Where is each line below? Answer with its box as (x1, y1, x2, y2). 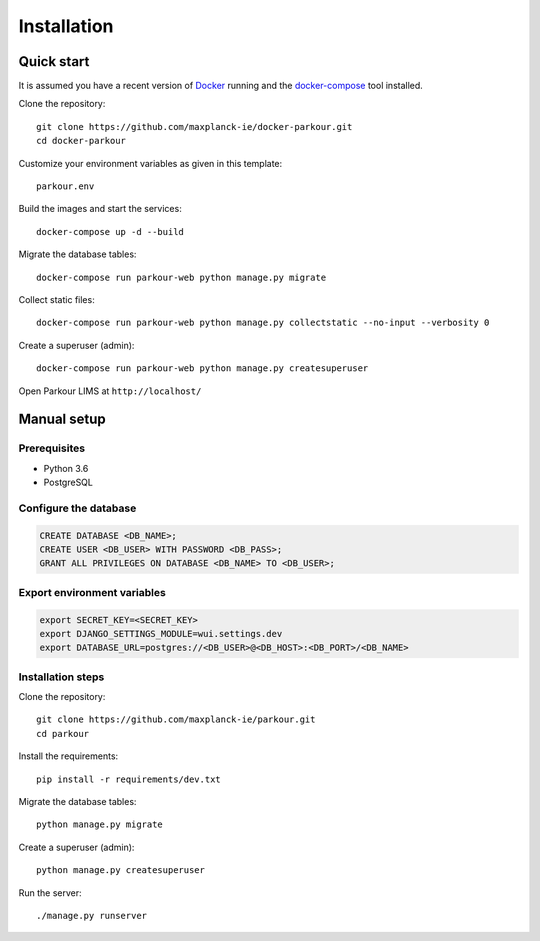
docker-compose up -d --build (36, 226, 185, 237)
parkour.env (36, 181, 95, 192)
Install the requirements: (18, 750, 119, 762)
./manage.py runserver (36, 910, 148, 921)
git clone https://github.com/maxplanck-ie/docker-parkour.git (36, 121, 353, 132)
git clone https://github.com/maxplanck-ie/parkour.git (36, 714, 316, 725)
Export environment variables (18, 585, 167, 599)
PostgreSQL (43, 476, 94, 489)
